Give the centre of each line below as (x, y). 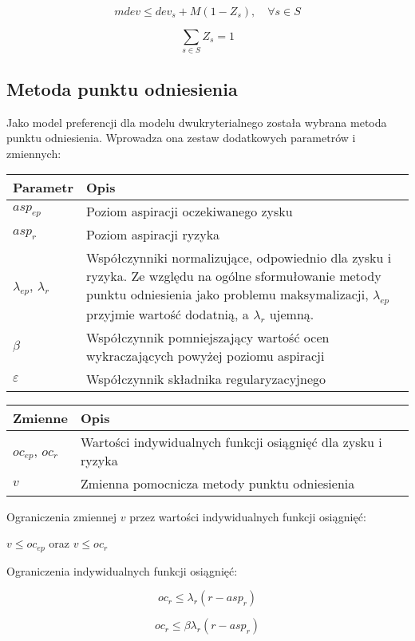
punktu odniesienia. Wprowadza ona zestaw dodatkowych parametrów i (181, 138)
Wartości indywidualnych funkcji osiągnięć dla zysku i (231, 441)
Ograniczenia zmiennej (62, 516)
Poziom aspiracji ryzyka (153, 235)
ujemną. (292, 314)
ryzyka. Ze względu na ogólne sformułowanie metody (234, 276)
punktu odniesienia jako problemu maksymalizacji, (227, 295)
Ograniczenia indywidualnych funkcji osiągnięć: (122, 570)
